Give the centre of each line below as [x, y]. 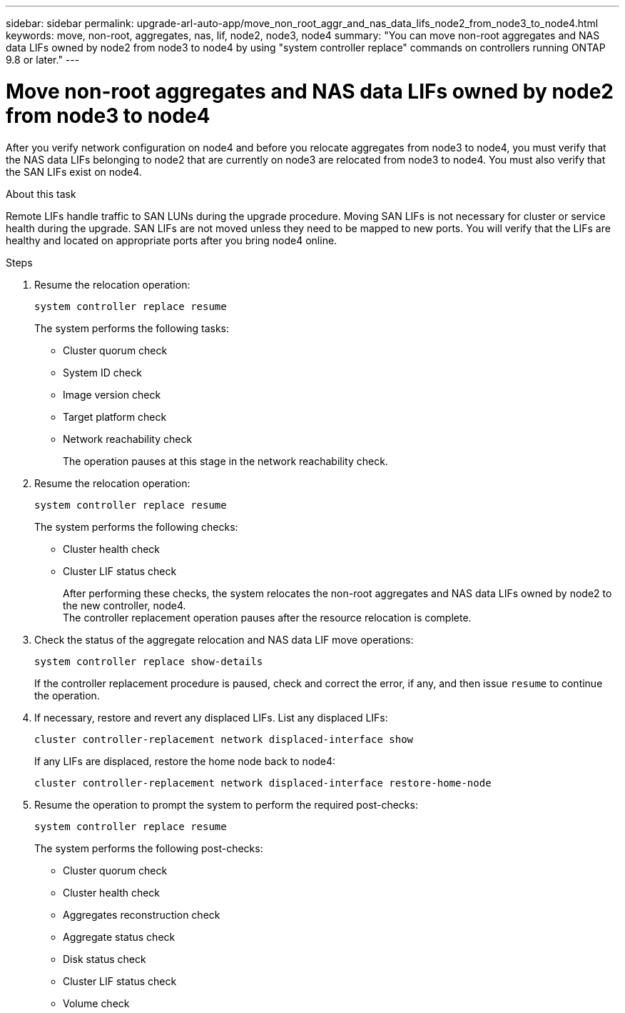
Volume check [96, 1003]
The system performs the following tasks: [132, 328]
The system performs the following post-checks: [149, 848]
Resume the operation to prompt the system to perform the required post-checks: [226, 804]
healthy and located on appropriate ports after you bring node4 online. [172, 240]
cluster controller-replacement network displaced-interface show [224, 739]
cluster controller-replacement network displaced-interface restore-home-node [263, 783]
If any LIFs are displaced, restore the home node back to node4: [185, 761]
